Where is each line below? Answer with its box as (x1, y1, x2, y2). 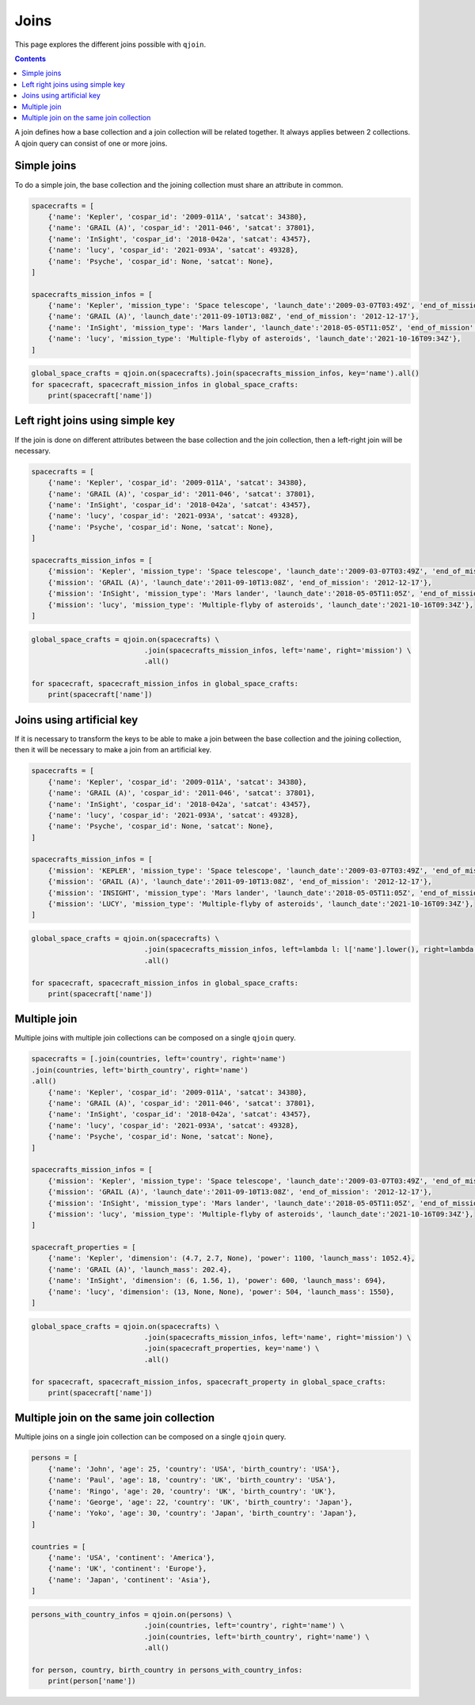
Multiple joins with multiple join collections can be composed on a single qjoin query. (14, 1033, 296, 1043)
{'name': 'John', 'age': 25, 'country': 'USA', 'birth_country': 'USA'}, (47, 1464, 340, 1473)
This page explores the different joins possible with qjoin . (14, 40, 206, 49)
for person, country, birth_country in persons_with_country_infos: (31, 1665, 303, 1674)
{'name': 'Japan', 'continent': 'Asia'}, (47, 1575, 211, 1584)
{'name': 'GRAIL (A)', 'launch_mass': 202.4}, (47, 1265, 233, 1274)
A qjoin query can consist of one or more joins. (14, 139, 168, 148)
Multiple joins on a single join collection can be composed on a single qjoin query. (14, 1432, 287, 1441)
